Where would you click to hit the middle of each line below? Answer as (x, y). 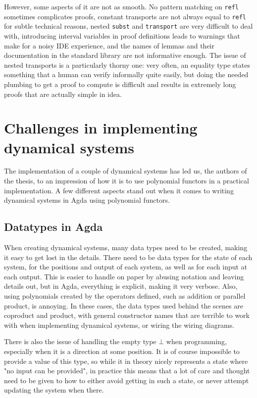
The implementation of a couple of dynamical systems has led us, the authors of (126, 171)
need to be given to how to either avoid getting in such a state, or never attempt (127, 380)
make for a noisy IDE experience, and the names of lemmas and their (109, 45)
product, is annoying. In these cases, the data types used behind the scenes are (124, 305)
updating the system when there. (54, 390)
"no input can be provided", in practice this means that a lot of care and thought (127, 371)
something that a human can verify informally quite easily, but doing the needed (126, 74)
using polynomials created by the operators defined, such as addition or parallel (125, 295)
